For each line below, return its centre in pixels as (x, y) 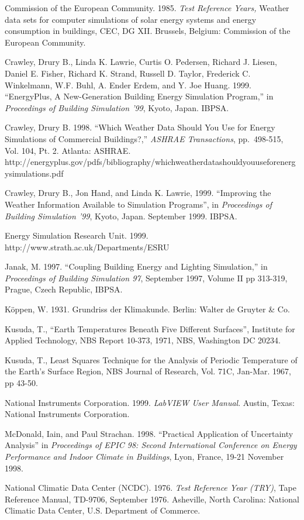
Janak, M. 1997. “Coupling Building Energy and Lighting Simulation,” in (136, 266)
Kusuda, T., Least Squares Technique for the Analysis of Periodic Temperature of (151, 359)
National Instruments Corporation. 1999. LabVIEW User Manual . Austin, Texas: (150, 402)
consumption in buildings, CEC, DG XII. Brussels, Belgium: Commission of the (148, 31)
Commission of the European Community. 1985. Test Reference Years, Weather (147, 8)
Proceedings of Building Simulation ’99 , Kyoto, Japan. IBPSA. (117, 107)
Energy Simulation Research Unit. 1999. (77, 235)
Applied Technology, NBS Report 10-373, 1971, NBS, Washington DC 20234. (143, 340)
